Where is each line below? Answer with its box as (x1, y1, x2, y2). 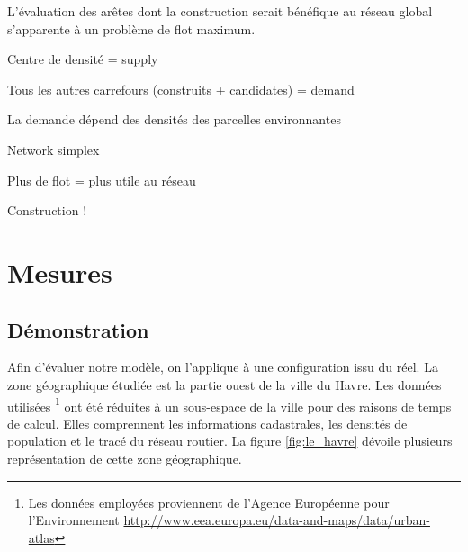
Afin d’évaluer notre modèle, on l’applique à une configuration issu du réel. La (7, 357, 438, 376)
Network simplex (7, 140, 100, 158)
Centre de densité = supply (7, 50, 158, 68)
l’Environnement (28, 511, 120, 529)
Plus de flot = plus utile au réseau (7, 170, 196, 189)
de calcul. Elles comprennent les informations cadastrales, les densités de (7, 413, 408, 432)
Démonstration (7, 315, 149, 343)
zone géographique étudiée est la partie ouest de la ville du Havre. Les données (7, 375, 442, 394)
